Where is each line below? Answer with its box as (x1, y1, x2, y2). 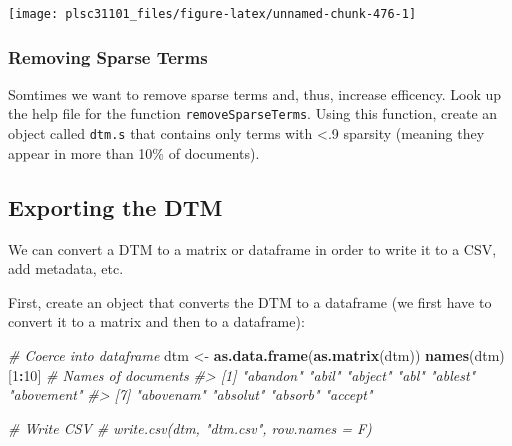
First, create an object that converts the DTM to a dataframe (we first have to (8, 291, 492, 312)
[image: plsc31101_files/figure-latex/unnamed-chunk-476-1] (8, 7, 417, 21)
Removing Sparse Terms (8, 44, 208, 69)
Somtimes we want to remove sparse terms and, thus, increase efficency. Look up (8, 83, 502, 104)
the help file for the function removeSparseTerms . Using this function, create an (8, 103, 498, 124)
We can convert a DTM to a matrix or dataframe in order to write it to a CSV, (8, 238, 497, 259)
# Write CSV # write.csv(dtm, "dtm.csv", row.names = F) (8, 417, 372, 438)
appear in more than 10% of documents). (8, 142, 260, 163)
